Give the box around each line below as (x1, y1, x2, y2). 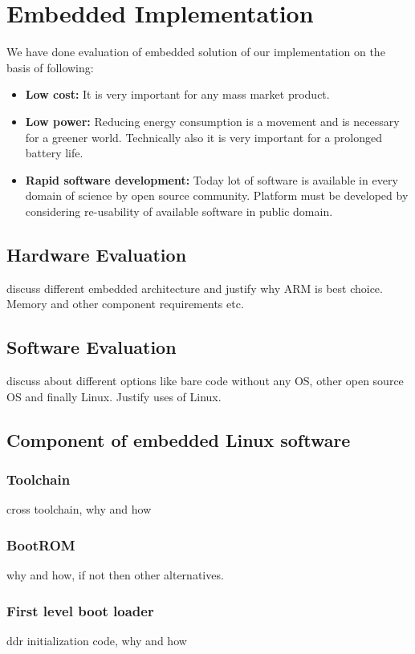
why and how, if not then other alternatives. (6, 567, 224, 583)
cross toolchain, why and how (6, 501, 152, 518)
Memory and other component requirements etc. (6, 295, 244, 312)
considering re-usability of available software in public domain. (25, 202, 333, 219)
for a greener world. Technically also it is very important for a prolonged (25, 128, 383, 145)
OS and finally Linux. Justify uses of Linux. (6, 388, 222, 404)
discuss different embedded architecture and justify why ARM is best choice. (6, 279, 383, 296)
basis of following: (6, 59, 94, 75)
